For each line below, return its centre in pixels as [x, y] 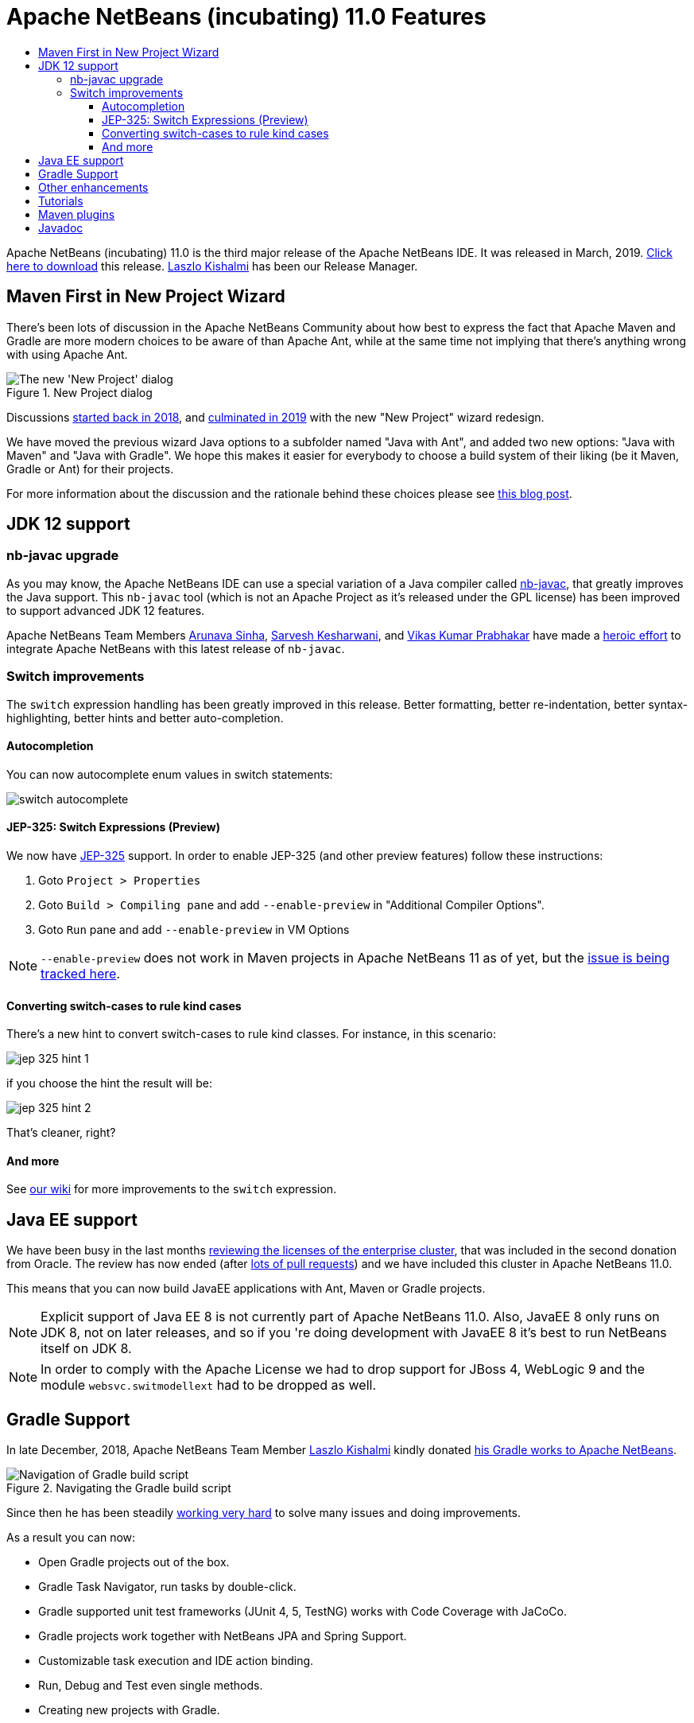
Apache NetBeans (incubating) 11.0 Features [246, 17]
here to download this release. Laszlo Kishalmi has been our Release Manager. [212, 266]
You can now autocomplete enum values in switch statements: [170, 774]
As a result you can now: [71, 1538]
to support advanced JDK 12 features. [106, 610]
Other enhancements [93, 187]
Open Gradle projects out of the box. [134, 1562]
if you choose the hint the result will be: [109, 1083]
